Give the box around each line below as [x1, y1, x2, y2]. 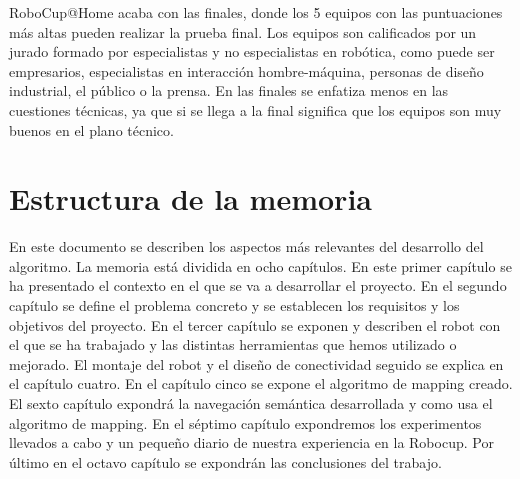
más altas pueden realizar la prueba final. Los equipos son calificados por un [9, 21, 477, 42]
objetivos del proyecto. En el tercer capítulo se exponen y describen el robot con [9, 314, 501, 335]
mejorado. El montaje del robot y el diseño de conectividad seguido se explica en [9, 353, 504, 374]
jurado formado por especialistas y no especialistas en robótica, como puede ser [9, 41, 495, 62]
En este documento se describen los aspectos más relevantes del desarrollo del [9, 236, 484, 257]
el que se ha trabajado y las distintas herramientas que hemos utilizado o [9, 334, 457, 355]
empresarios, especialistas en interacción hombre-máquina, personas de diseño [9, 60, 484, 81]
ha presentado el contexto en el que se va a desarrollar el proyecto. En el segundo [9, 275, 507, 296]
